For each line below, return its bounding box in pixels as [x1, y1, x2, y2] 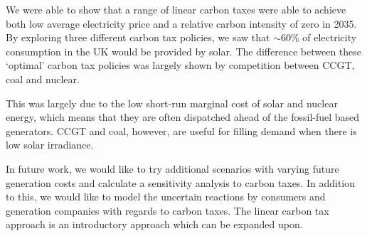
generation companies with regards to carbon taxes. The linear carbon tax [6, 203, 329, 218]
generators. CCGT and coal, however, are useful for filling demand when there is [6, 123, 357, 138]
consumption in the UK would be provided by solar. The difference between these [6, 43, 362, 58]
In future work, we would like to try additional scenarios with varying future [6, 161, 339, 176]
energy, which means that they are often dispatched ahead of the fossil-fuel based [6, 109, 360, 124]
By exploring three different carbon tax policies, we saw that [6, 30, 270, 45]
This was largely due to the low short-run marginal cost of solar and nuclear [6, 95, 338, 110]
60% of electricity [280, 30, 357, 45]
